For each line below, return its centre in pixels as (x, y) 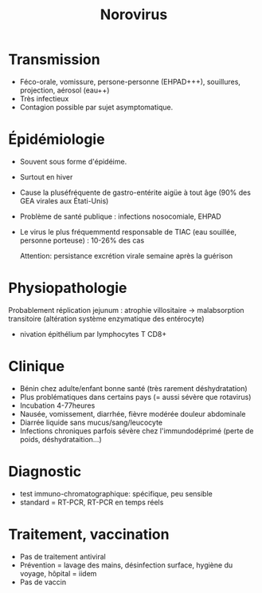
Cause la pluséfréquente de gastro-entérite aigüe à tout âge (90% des (135, 192)
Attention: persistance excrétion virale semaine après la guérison (126, 255)
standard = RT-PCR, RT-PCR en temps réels (92, 502)
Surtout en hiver (46, 176)
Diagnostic (45, 471)
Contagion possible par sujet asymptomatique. (96, 107)
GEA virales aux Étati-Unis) (64, 200)
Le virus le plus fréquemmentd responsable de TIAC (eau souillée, (128, 231)
